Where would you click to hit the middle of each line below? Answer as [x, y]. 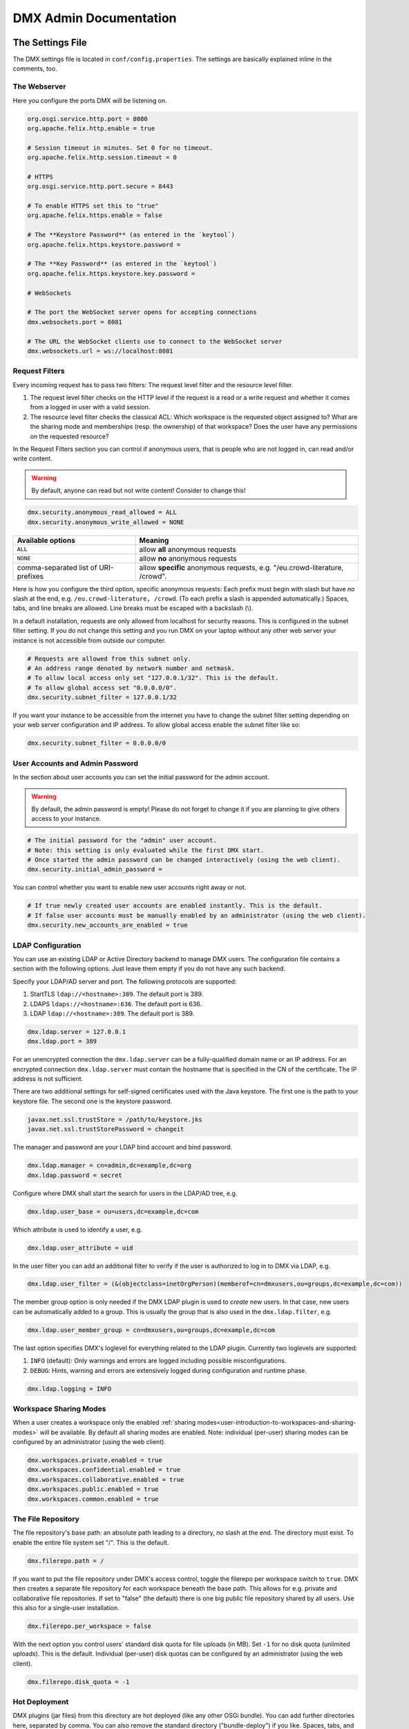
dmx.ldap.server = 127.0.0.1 [77, 1032]
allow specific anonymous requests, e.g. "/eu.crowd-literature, [241, 567]
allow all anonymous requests [188, 549]
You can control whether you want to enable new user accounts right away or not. [130, 887]
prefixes [30, 576]
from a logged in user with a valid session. [90, 407]
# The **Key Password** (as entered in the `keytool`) [122, 264]
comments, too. [35, 68]
